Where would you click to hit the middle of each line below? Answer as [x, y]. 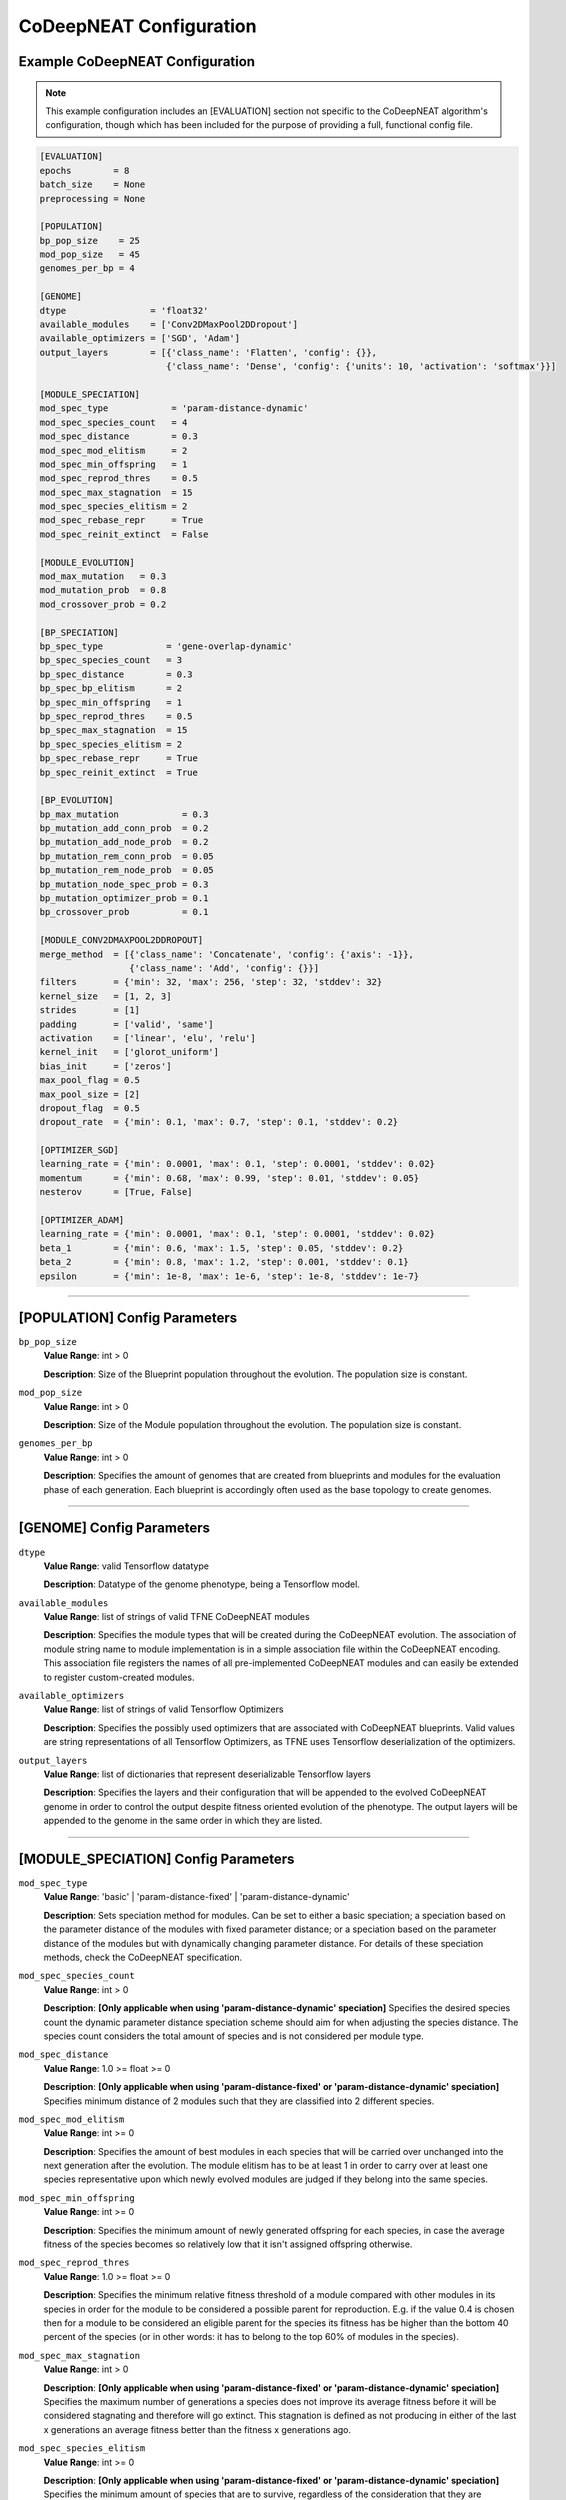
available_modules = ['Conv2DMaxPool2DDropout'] [169, 324]
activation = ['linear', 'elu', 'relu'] [148, 1038]
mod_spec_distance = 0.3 [119, 436]
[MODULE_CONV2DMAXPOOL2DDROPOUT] [121, 940]
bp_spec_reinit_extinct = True [119, 772]
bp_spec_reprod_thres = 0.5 [116, 716]
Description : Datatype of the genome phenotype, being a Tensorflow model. [201, 1584]
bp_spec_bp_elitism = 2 [111, 688]
